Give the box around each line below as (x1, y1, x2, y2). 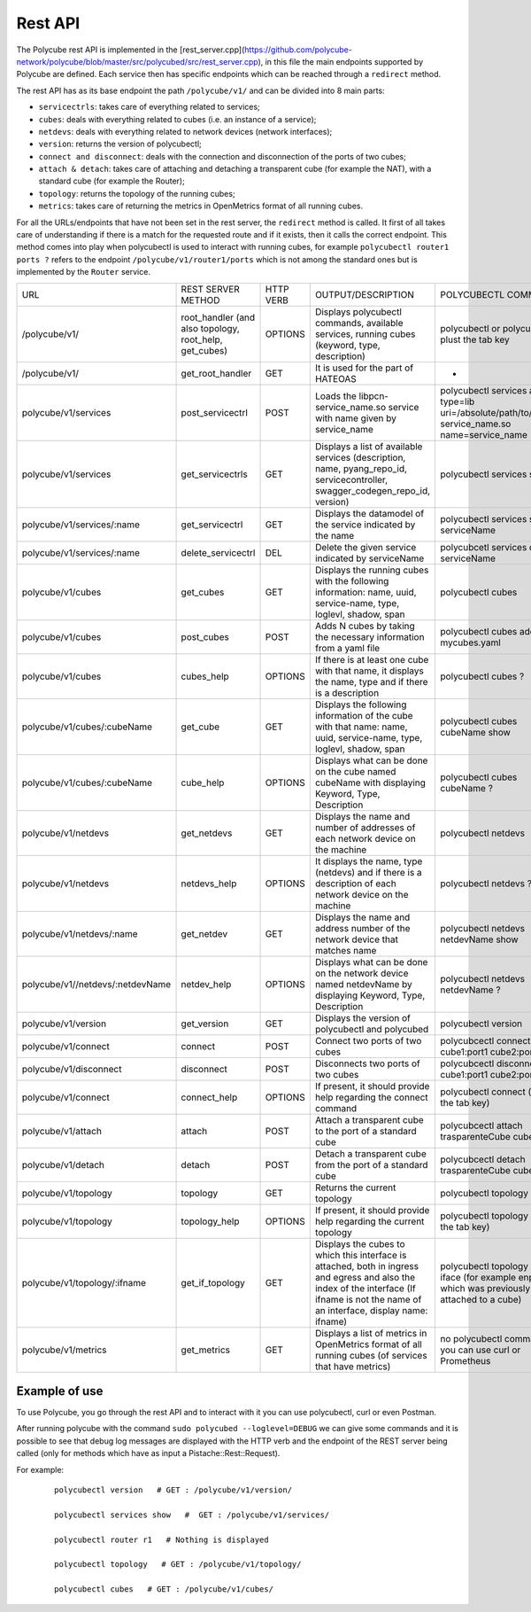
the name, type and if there (314, 675, 428, 688)
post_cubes (181, 630, 229, 642)
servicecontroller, (314, 473, 389, 486)
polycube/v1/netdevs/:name (21, 927, 138, 939)
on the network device (314, 967, 409, 979)
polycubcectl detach (440, 1153, 526, 1165)
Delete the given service (314, 541, 417, 553)
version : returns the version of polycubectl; (38, 138, 203, 150)
